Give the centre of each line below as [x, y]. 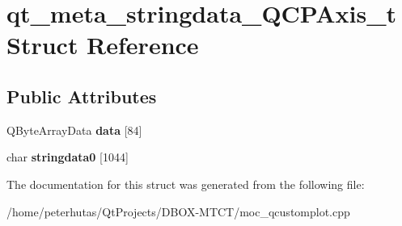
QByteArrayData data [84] [74, 130]
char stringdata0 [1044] [68, 157]
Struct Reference [103, 45]
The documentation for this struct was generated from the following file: [186, 184]
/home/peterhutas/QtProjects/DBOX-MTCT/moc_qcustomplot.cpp [178, 211]
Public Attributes [82, 96]
